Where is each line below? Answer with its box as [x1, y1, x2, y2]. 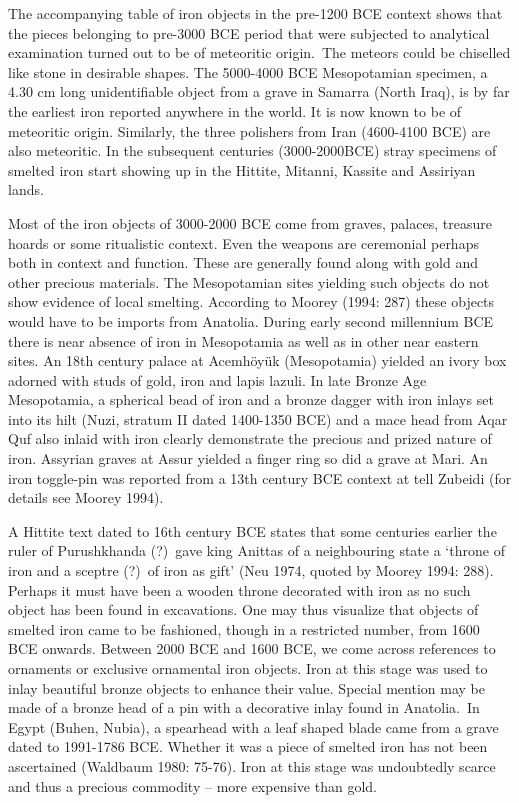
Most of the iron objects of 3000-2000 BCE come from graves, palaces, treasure [8, 212, 492, 233]
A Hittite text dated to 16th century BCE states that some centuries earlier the [8, 520, 497, 541]
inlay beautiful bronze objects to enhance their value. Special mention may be [8, 677, 485, 698]
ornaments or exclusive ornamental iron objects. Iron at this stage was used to [8, 658, 488, 678]
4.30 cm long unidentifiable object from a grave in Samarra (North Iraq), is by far [8, 81, 510, 102]
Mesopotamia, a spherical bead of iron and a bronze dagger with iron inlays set [8, 389, 494, 410]
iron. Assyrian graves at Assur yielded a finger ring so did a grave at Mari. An [8, 448, 488, 469]
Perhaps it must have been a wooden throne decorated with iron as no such [8, 579, 471, 600]
